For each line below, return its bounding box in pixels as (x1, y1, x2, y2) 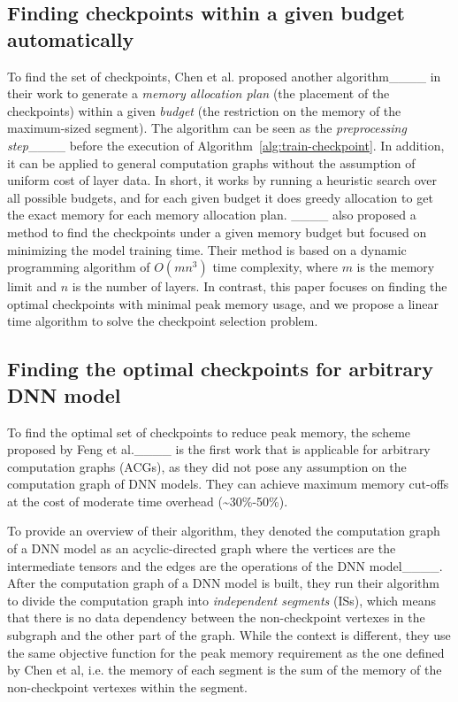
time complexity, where (212, 258, 338, 276)
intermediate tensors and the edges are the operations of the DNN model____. (7, 556, 443, 575)
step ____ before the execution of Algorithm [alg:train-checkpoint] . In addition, (7, 135, 445, 154)
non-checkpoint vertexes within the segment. (7, 677, 248, 696)
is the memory (356, 258, 435, 276)
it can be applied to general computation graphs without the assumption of (7, 153, 416, 172)
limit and (7, 277, 57, 296)
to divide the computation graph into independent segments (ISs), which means (7, 590, 436, 609)
